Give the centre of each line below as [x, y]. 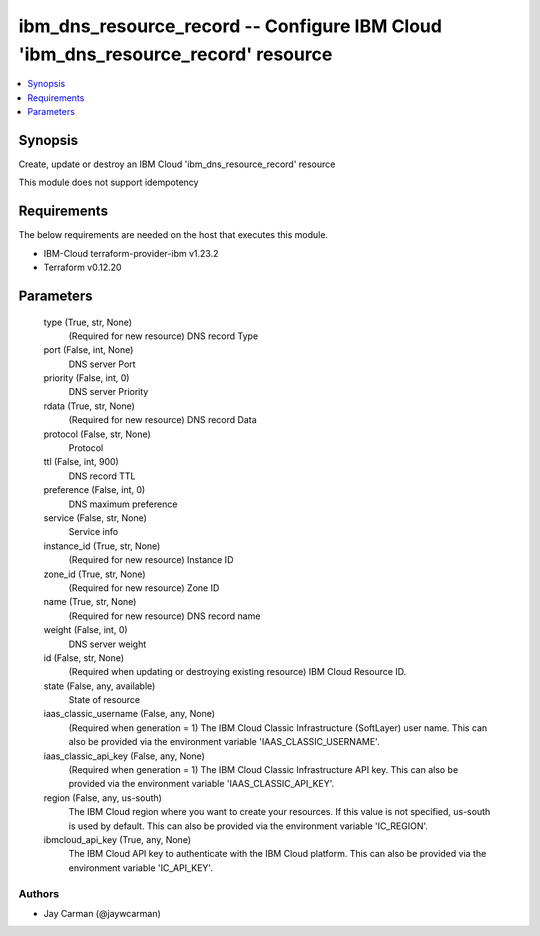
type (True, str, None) [88, 322]
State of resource [104, 700]
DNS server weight [107, 644]
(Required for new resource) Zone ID [144, 587]
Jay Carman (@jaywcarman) [102, 913]
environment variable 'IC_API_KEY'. [141, 867]
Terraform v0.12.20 [82, 267]
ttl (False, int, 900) [81, 462]
